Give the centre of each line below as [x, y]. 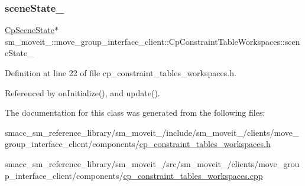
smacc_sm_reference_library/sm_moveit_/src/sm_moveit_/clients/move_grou [152, 163]
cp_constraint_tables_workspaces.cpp [193, 175]
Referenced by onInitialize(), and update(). [82, 92]
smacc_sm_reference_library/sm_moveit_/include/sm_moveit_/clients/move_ [152, 132]
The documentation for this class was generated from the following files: [135, 112]
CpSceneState [30, 30]
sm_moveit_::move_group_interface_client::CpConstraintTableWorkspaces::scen [152, 41]
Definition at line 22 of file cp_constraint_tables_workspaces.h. [121, 73]
